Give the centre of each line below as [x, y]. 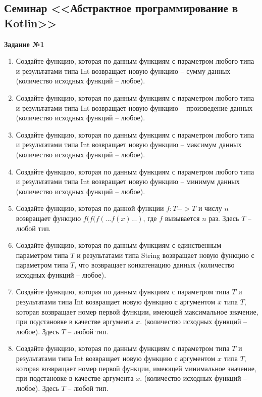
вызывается [182, 218]
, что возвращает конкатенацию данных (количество [154, 265]
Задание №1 [24, 44]
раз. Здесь [224, 218]
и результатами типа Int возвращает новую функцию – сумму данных [123, 71]
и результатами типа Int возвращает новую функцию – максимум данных [129, 144]
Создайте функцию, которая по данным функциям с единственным [119, 245]
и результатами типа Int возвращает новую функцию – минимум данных [128, 181]
